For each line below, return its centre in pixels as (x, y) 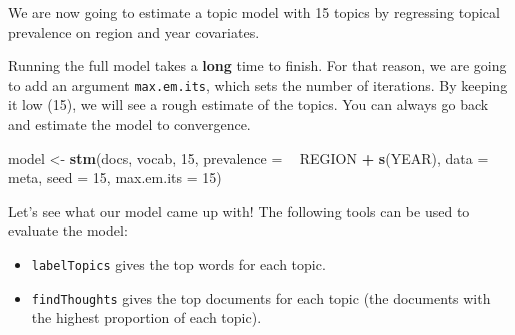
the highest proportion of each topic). (146, 317)
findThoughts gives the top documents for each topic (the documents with (261, 297)
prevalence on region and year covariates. (134, 31)
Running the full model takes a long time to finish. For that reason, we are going (257, 65)
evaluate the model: (68, 230)
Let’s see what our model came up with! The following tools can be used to (239, 210)
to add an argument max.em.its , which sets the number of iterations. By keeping (258, 84)
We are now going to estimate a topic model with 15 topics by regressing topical (254, 12)
